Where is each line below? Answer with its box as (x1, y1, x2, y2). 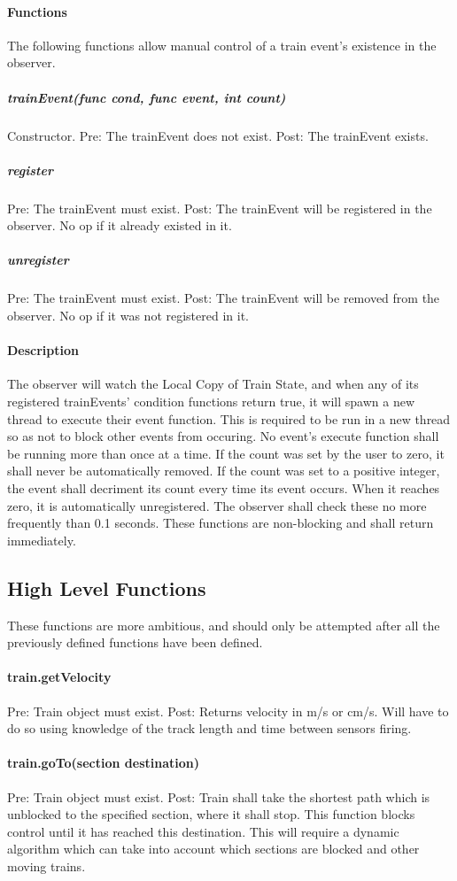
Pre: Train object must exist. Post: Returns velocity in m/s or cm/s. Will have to (7, 701, 449, 720)
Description (7, 341, 80, 359)
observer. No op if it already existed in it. (7, 216, 232, 235)
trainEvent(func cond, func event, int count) (7, 88, 286, 106)
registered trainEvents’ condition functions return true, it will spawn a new (7, 392, 415, 411)
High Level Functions (7, 574, 206, 601)
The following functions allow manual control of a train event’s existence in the (7, 35, 437, 54)
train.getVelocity (7, 668, 112, 686)
